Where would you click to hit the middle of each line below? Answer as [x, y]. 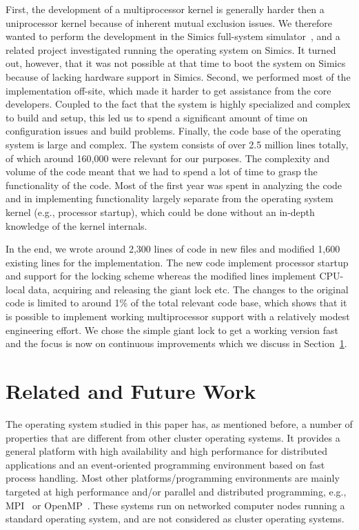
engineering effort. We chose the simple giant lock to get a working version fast [172, 330]
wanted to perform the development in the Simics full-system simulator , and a [173, 36]
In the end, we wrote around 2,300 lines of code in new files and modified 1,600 [173, 249]
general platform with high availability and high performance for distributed [167, 451]
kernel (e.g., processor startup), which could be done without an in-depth [160, 212]
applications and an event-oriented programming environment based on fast [165, 464]
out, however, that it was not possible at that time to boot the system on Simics [176, 63]
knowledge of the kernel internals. [76, 225]
